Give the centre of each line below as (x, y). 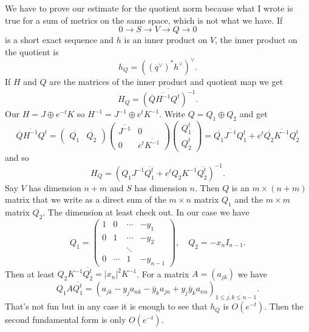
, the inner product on (256, 40)
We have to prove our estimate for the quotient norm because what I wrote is (149, 8)
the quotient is (32, 51)
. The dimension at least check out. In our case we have (146, 212)
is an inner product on (166, 40)
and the (249, 199)
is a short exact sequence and (59, 40)
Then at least (30, 273)
